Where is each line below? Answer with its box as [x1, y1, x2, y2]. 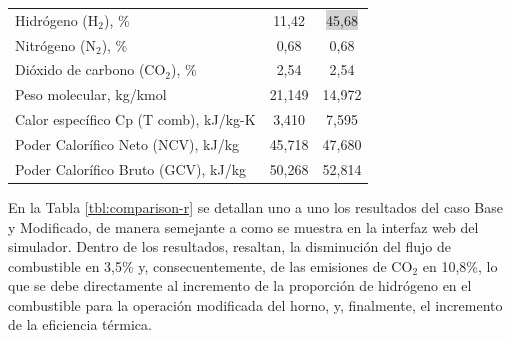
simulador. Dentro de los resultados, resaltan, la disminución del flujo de [8, 236, 452, 257]
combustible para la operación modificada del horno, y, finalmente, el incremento [8, 294, 503, 315]
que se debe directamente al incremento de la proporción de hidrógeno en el [8, 275, 472, 296]
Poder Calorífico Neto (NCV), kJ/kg [15, 133, 240, 154]
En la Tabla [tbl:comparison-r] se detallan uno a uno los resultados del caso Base [8, 196, 503, 217]
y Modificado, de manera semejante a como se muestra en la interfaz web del [8, 216, 479, 237]
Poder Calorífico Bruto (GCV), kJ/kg [15, 158, 247, 179]
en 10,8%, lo [422, 255, 498, 276]
